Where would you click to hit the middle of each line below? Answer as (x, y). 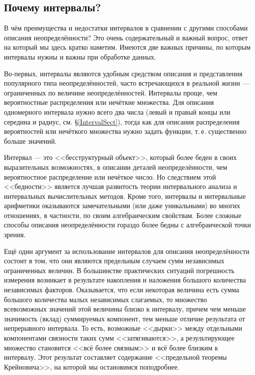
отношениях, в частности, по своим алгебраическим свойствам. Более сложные (123, 215)
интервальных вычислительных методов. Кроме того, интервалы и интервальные (125, 196)
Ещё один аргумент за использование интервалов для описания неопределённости (127, 251)
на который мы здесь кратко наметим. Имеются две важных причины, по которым (127, 47)
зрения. (15, 234)
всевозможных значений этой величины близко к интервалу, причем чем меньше (125, 309)
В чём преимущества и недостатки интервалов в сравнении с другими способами (126, 28)
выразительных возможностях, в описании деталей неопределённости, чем (116, 167)
